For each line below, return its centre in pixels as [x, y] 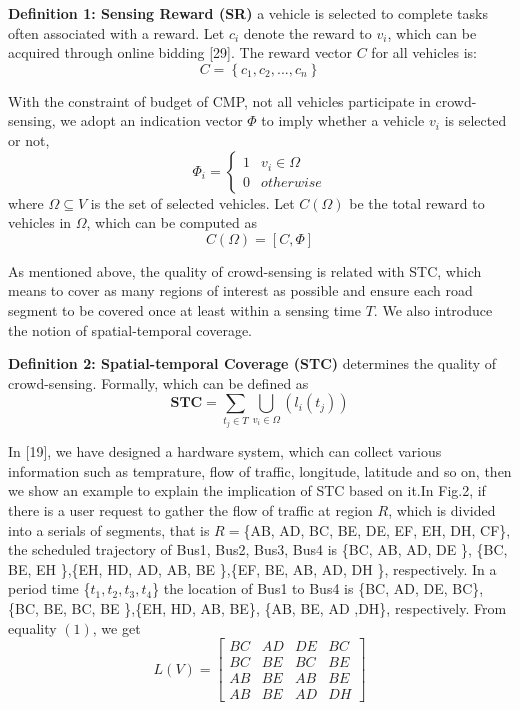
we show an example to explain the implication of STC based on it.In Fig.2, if [247, 490]
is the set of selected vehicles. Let [192, 202]
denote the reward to [307, 32]
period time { [49, 588]
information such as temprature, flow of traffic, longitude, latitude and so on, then [260, 470]
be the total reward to [417, 202]
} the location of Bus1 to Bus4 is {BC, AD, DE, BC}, [318, 588]
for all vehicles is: [424, 52]
